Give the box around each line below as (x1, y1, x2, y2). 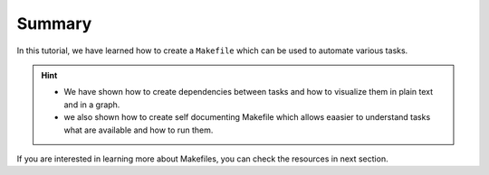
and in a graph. (63, 99, 120, 110)
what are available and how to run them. (63, 124, 214, 135)
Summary (16, 14, 92, 33)
